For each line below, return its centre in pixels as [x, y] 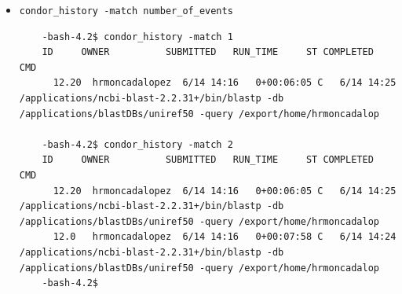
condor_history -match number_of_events [126, 11]
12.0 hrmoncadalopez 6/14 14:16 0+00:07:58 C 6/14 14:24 [225, 237]
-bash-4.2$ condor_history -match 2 [137, 144]
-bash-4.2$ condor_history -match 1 [137, 37]
